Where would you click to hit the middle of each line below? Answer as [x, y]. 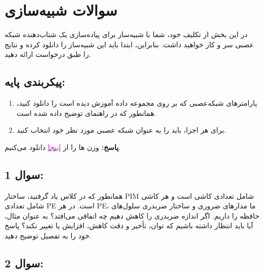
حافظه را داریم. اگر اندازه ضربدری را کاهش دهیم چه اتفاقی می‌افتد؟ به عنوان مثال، [132, 215]
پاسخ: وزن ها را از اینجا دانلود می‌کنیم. [63, 147]
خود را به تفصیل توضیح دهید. [48, 236]
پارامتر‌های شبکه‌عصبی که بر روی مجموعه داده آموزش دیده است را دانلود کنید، [137, 103]
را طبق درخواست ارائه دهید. [48, 54]
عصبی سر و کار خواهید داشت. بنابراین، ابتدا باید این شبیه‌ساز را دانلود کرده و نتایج [129, 44]
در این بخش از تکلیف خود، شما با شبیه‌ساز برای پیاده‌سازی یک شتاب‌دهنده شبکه [126, 34]
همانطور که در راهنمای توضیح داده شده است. [86, 113]
